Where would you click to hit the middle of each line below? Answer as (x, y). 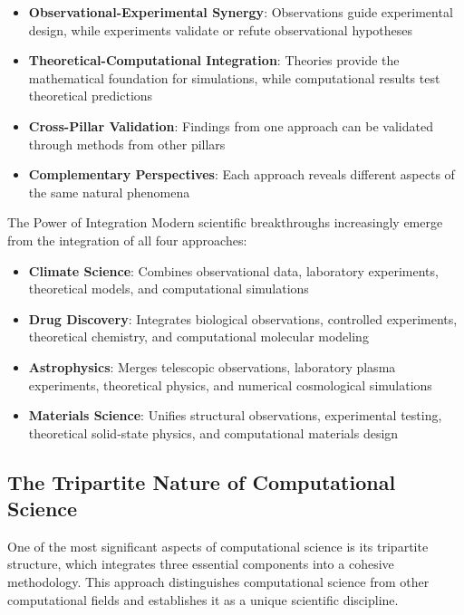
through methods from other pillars (127, 144)
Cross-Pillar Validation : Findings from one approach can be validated (231, 125)
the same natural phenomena (109, 192)
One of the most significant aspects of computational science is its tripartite (218, 546)
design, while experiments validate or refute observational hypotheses (221, 29)
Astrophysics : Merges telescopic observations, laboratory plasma (212, 366)
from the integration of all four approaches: (127, 240)
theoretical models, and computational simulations (169, 288)
